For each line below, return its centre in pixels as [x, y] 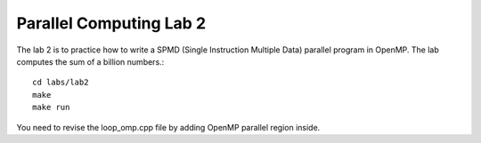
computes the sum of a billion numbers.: [90, 61]
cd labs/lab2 [61, 83]
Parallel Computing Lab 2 [111, 23]
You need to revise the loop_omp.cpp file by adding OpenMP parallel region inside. [168, 127]
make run [51, 107]
